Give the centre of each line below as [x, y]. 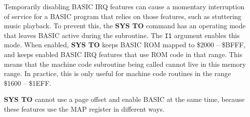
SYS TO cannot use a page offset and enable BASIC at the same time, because [124, 99]
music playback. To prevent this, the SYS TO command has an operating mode [125, 26]
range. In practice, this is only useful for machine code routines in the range [117, 73]
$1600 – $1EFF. [28, 83]
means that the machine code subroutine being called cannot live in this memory [125, 64]
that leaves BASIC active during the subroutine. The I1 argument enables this [122, 35]
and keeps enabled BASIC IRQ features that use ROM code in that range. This [123, 54]
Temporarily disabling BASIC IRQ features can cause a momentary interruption [124, 6]
